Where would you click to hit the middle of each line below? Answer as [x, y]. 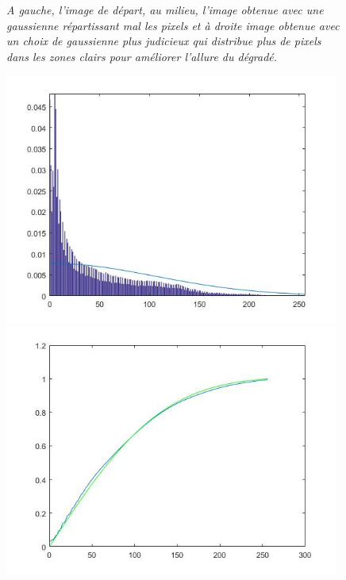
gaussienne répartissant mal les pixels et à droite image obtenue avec [173, 25]
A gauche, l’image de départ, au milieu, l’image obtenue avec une [165, 10]
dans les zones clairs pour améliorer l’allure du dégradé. [142, 56]
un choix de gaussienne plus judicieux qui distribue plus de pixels [164, 41]
